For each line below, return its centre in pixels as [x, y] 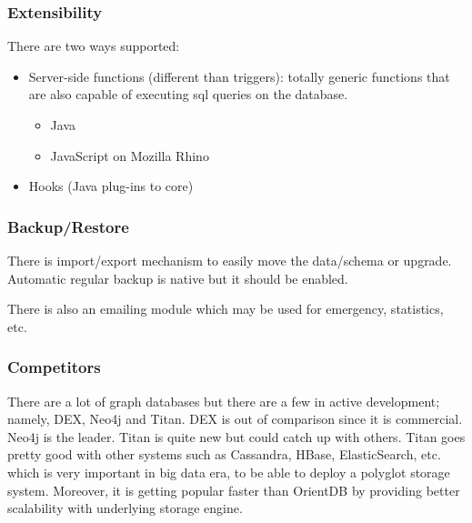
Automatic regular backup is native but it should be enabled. [178, 278]
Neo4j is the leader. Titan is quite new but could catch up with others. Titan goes [236, 436]
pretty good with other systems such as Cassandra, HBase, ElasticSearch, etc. [224, 454]
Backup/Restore [68, 226]
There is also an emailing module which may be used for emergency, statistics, [226, 309]
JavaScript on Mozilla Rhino [130, 155]
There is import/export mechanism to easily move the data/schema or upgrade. [230, 260]
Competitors [54, 367]
